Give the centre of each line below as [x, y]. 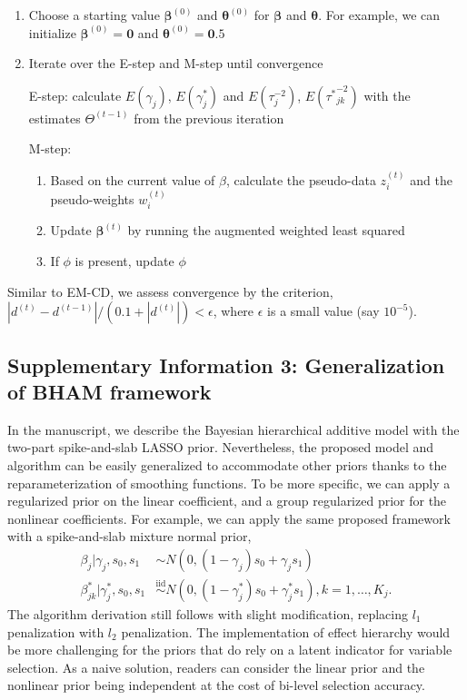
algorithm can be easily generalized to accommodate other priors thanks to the [227, 465]
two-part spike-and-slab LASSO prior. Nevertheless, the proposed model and [221, 447]
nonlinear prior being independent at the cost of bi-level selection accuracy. [216, 685]
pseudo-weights [92, 199]
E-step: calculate [75, 95]
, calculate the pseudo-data [301, 179]
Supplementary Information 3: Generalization [226, 365]
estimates [55, 118]
